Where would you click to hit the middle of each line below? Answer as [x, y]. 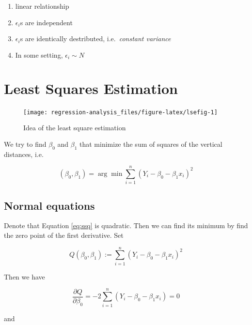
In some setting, [39, 54]
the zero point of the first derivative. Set [64, 235]
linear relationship [42, 6]
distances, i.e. [24, 154]
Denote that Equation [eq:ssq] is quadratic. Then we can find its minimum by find [126, 225]
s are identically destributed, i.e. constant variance [95, 39]
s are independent [46, 22]
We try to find [25, 144]
